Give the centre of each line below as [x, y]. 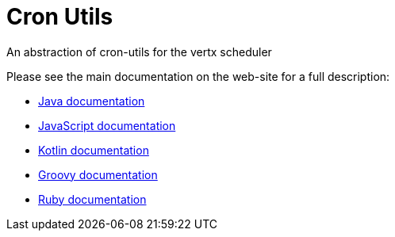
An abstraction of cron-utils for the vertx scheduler [139, 52]
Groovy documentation [98, 174]
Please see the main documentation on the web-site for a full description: [198, 76]
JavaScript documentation [107, 125]
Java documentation [92, 101]
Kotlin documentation [94, 150]
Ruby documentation [92, 199]
